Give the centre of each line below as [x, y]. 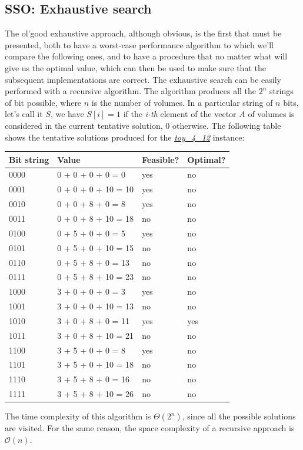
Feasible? [161, 159]
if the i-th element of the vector [180, 114]
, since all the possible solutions [239, 416]
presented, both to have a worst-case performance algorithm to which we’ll [139, 44]
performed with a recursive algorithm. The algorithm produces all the [131, 91]
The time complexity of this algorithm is [78, 416]
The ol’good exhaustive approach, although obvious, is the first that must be [143, 33]
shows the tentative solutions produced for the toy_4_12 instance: [125, 137]
